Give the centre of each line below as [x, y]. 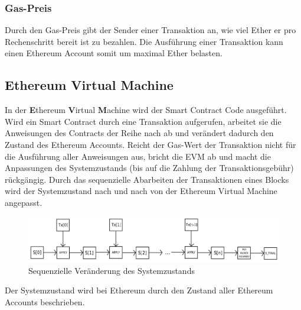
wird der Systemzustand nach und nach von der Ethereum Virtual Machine [141, 191]
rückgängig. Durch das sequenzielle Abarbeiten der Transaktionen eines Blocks [147, 179]
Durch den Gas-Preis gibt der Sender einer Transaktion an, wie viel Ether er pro [150, 30]
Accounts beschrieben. [45, 301]
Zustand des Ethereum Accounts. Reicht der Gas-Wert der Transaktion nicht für [150, 144]
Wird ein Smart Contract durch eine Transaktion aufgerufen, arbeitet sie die [143, 121]
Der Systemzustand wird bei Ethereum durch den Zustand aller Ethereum [139, 290]
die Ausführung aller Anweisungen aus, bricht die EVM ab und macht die [138, 156]
